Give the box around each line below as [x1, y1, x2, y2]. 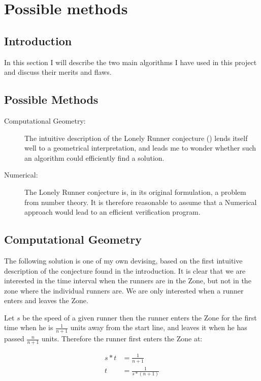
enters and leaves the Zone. [4, 295, 88, 306]
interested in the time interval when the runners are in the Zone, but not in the [4, 275, 251, 286]
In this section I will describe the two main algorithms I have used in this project [4, 56, 257, 67]
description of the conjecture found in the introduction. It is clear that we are [4, 265, 246, 276]
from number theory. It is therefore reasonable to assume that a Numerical [24, 196, 257, 207]
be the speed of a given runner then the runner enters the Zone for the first [22, 312, 257, 323]
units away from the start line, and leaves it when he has [70, 322, 247, 333]
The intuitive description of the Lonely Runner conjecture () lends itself [24, 132, 248, 143]
